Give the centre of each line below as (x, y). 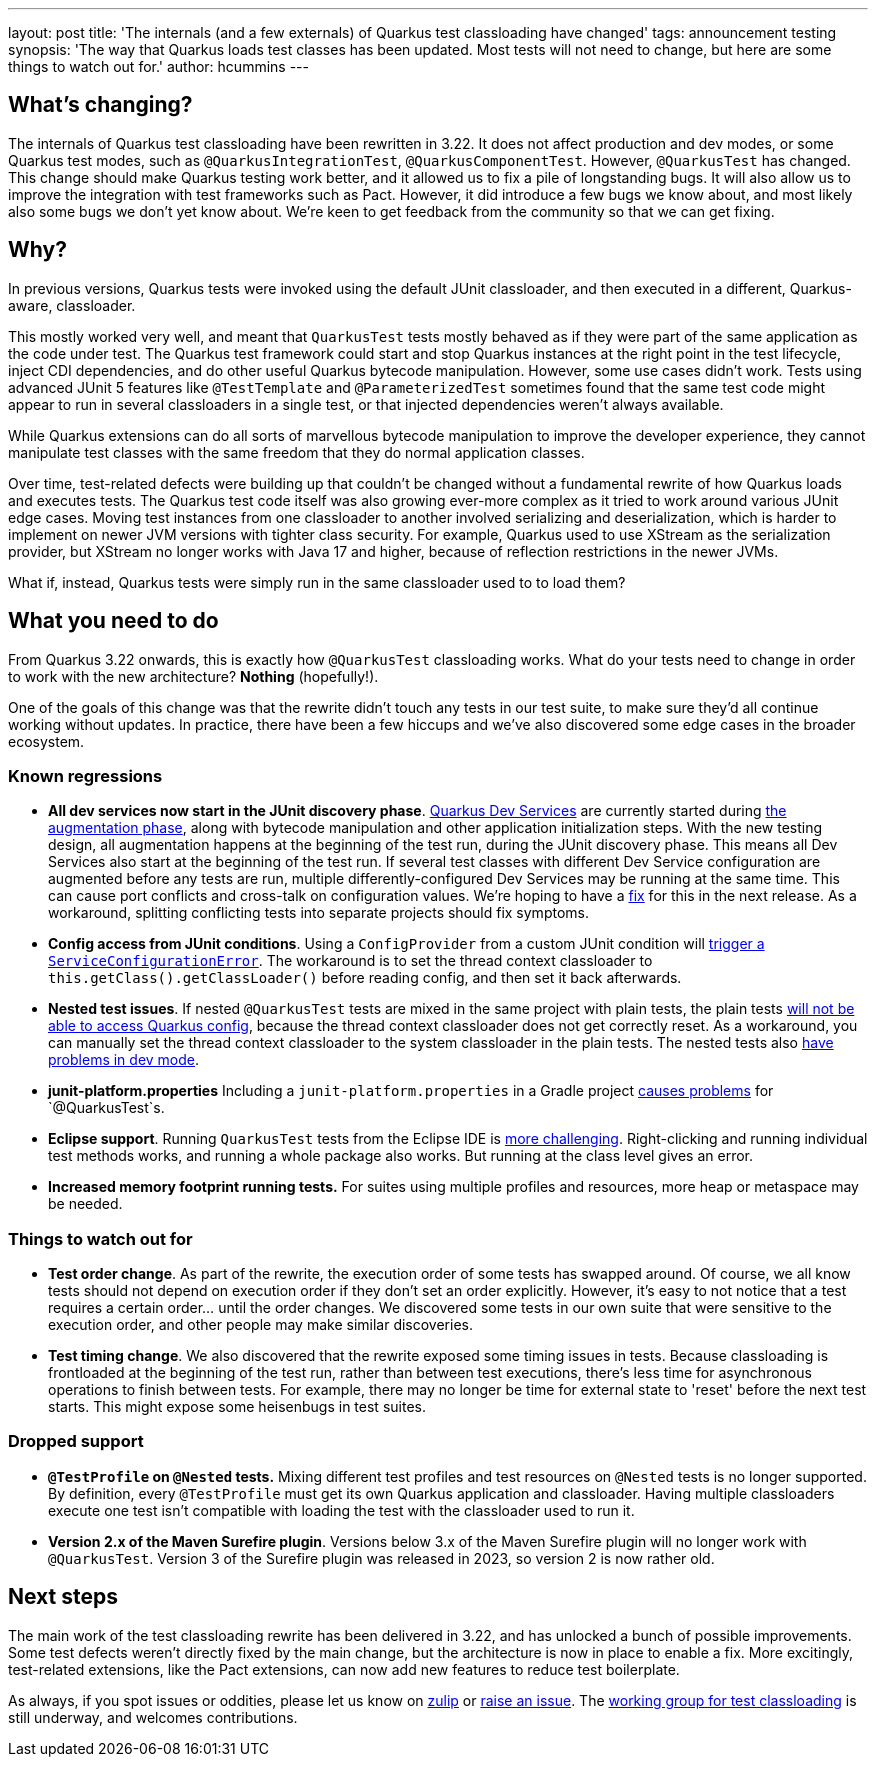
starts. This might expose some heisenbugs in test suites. (237, 1407)
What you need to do (113, 621)
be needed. (85, 1204)
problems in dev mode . (124, 1060)
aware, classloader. (72, 305)
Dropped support (76, 1441)
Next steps (63, 1597)
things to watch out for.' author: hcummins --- (158, 66)
